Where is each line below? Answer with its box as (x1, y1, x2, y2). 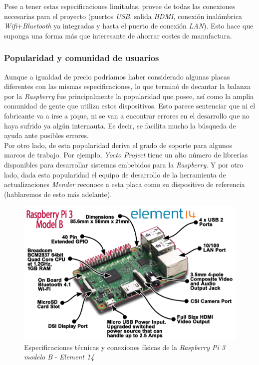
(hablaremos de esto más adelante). (4, 188, 112, 199)
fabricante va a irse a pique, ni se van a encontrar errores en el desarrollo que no (4, 110, 250, 120)
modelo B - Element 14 (24, 351, 94, 362)
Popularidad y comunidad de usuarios (4, 51, 159, 64)
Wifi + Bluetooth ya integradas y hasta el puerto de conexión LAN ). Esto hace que (4, 20, 254, 31)
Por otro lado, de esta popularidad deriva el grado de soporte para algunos (4, 139, 233, 150)
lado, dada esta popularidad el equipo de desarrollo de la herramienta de (4, 169, 226, 179)
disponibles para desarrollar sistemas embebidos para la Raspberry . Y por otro (4, 159, 244, 169)
